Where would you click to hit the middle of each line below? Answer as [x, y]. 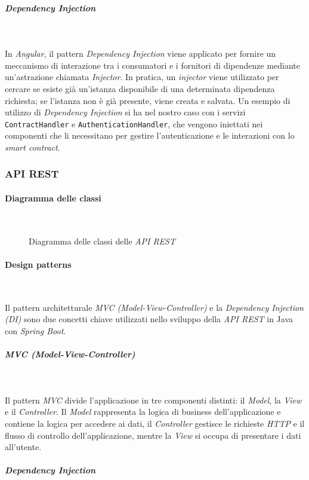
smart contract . [33, 147]
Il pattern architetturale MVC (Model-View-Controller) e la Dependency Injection [154, 307]
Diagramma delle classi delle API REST [102, 241]
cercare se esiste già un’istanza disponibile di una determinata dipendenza [140, 88]
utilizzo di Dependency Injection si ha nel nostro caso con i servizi [125, 112]
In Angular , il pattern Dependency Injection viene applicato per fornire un [140, 53]
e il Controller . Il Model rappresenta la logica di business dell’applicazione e [143, 412]
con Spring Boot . [35, 330]
